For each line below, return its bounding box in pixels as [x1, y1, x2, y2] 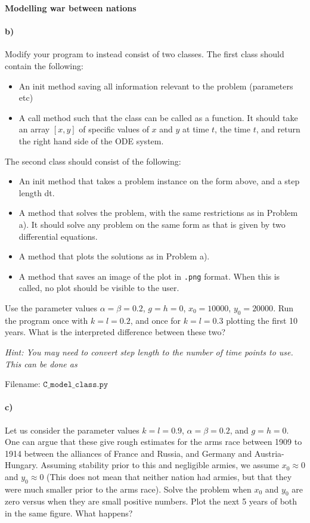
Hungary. [5, 459, 38, 471]
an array [18, 123, 50, 135]
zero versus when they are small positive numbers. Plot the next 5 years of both [5, 495, 297, 507]
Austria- [254, 447, 284, 459]
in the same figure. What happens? [5, 507, 133, 519]
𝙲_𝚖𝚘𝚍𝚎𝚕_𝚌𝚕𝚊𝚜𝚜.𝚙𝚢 [43, 380, 108, 389]
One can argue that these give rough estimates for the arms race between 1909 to [5, 435, 302, 448]
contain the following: [5, 59, 83, 72]
